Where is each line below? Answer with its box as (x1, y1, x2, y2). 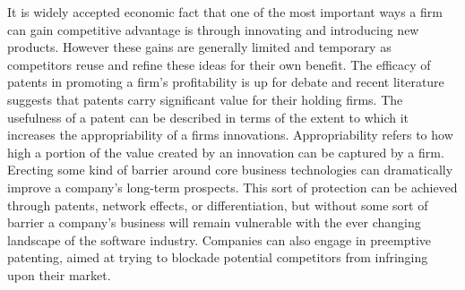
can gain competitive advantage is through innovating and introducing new (7, 20, 419, 38)
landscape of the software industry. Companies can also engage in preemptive (7, 230, 431, 249)
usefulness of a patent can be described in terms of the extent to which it (7, 107, 409, 126)
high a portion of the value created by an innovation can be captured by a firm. (7, 142, 444, 161)
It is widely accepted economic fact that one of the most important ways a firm (7, 3, 443, 21)
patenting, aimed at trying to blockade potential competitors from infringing (7, 248, 428, 267)
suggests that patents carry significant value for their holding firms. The (7, 90, 403, 108)
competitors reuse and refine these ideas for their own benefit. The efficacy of (7, 55, 431, 73)
